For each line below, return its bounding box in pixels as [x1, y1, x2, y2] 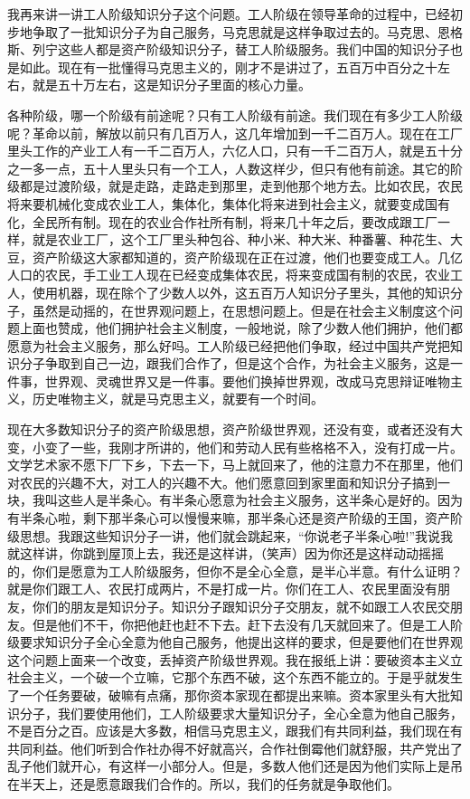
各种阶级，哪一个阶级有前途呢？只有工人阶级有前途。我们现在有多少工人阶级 [7, 105, 463, 124]
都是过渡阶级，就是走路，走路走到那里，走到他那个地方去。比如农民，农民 [19, 176, 463, 195]
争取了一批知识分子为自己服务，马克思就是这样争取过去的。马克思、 [32, 22, 437, 41]
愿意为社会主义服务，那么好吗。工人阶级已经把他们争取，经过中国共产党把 [7, 336, 450, 355]
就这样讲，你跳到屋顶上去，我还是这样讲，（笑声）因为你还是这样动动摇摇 [7, 544, 444, 563]
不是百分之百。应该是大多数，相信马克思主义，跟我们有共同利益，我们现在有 [7, 721, 463, 740]
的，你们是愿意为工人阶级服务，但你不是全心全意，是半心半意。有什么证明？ [7, 561, 463, 580]
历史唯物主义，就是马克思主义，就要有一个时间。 [32, 389, 324, 408]
